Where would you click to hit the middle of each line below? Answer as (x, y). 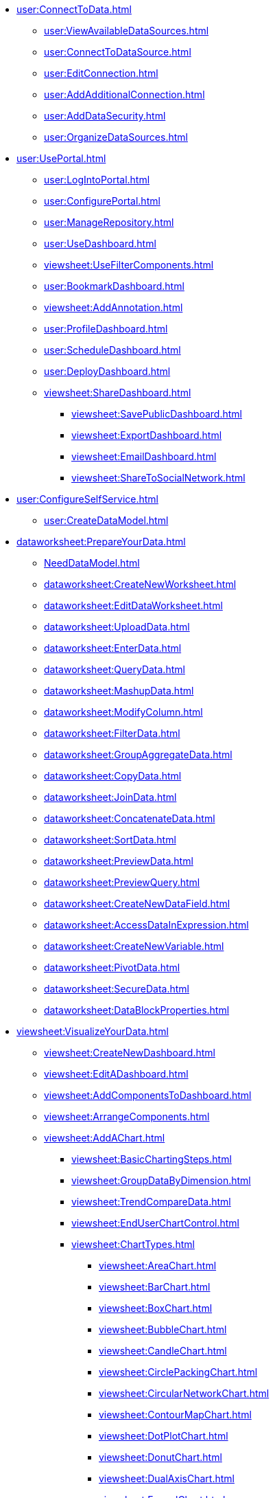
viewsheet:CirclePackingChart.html (178, 1372)
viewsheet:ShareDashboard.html (118, 393)
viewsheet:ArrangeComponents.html (127, 1116)
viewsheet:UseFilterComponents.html (129, 265)
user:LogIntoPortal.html (97, 180)
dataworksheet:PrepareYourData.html (101, 542)
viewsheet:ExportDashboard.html (147, 435)
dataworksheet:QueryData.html (115, 669)
